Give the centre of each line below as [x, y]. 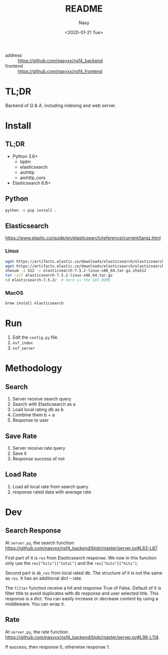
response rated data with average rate [52, 492]
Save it [19, 453]
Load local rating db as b [38, 410]
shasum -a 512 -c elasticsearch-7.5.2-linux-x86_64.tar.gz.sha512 [76, 271]
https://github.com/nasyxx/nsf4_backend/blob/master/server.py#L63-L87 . [82, 548]
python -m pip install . [31, 210]
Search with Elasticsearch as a [44, 404]
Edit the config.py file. [35, 337]
